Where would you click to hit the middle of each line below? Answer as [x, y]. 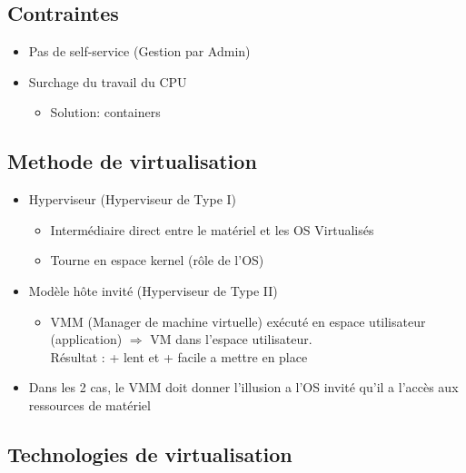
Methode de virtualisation [132, 161]
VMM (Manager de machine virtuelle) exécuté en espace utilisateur [238, 321]
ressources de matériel [89, 404]
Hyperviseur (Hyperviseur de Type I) [133, 199]
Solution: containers [105, 112]
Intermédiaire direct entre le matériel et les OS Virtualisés [212, 229]
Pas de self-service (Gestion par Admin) [139, 51]
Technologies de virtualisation [150, 453]
